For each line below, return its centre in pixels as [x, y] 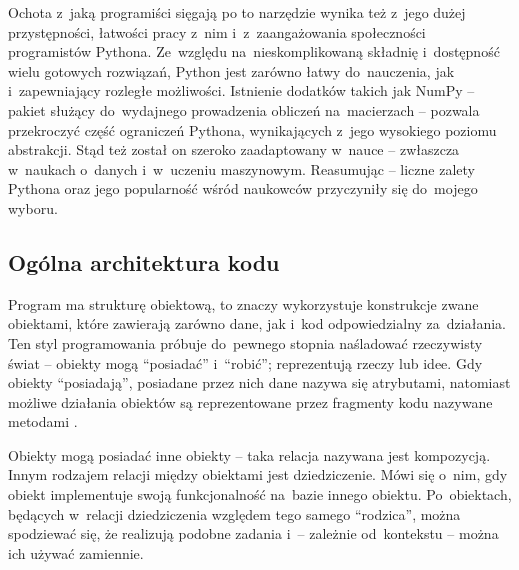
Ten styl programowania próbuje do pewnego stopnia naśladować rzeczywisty [245, 342]
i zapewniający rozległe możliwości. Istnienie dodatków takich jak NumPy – [241, 90]
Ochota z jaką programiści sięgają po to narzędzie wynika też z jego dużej [237, 12]
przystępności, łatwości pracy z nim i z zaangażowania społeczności [217, 31]
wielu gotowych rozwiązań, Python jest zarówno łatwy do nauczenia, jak [231, 70]
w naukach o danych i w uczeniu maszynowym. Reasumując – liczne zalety [241, 168]
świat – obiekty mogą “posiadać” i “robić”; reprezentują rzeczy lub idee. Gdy [245, 362]
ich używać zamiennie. [76, 552]
